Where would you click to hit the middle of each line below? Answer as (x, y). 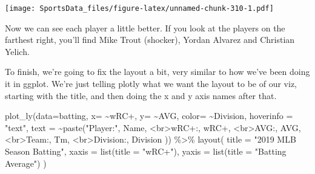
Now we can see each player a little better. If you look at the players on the (145, 27)
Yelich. (17, 51)
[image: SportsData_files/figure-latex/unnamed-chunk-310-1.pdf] (139, 8)
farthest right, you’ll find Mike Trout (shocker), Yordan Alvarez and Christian (150, 40)
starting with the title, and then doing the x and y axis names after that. (141, 95)
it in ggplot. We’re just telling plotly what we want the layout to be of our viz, (151, 84)
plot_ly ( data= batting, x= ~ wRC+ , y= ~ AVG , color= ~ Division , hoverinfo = (149, 116)
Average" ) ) (26, 163)
